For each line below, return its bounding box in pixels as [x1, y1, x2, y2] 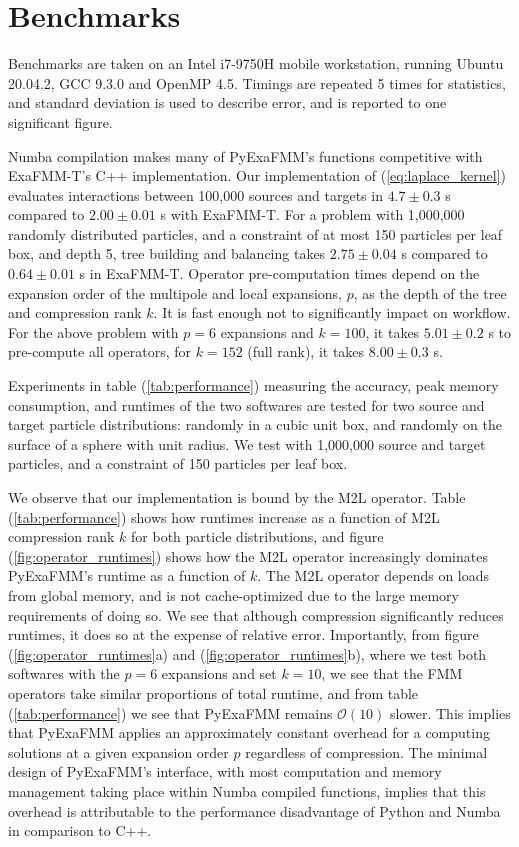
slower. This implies [390, 702, 511, 723]
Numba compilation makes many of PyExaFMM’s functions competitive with [8, 145, 483, 166]
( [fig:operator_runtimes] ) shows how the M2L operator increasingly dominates [8, 545, 488, 566]
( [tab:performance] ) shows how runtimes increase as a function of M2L [8, 506, 440, 527]
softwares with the [8, 663, 120, 684]
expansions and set [161, 663, 277, 684]
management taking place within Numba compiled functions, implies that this [8, 780, 486, 801]
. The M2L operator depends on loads [257, 565, 490, 586]
